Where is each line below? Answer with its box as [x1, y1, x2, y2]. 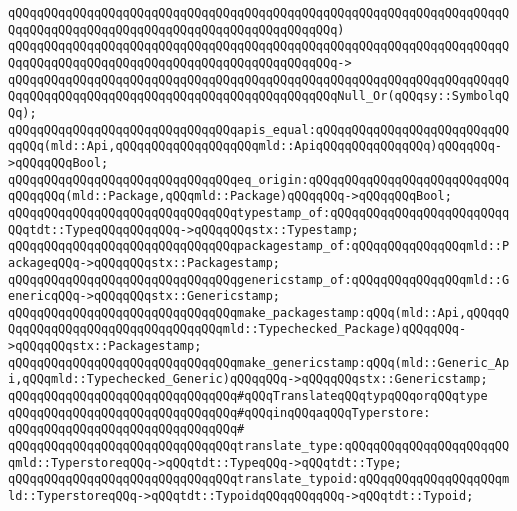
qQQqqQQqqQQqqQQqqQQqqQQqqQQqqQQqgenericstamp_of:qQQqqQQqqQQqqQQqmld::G [8, 272, 510, 287]
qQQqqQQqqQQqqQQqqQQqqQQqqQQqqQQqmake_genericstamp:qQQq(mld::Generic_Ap [8, 355, 510, 370]
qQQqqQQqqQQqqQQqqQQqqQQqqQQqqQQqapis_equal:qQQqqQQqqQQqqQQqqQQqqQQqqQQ [8, 122, 510, 137]
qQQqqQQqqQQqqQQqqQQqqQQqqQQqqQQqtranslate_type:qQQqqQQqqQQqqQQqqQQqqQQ [8, 439, 510, 454]
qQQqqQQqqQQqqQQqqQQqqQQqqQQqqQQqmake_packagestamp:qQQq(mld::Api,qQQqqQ [8, 305, 510, 320]
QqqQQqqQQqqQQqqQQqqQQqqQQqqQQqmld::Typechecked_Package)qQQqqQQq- [8, 322, 467, 337]
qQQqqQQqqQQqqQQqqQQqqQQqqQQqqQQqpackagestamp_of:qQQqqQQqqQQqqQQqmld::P [8, 239, 510, 254]
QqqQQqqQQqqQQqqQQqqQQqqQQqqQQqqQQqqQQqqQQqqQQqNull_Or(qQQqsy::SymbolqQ [8, 89, 510, 104]
